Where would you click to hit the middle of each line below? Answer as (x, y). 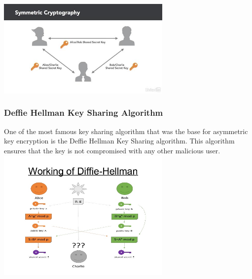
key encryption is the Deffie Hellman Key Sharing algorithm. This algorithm (119, 141)
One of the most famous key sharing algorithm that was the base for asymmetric (126, 131)
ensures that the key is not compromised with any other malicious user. (112, 150)
